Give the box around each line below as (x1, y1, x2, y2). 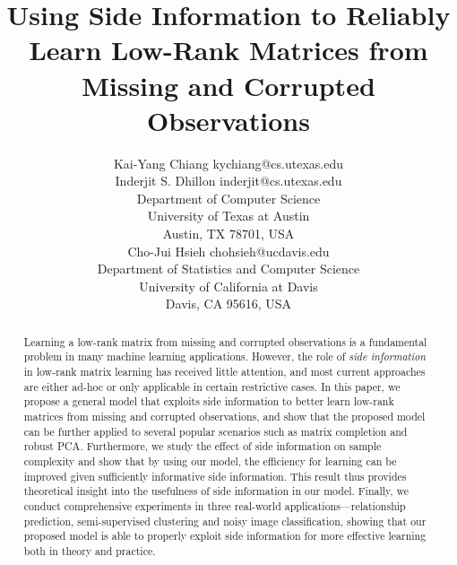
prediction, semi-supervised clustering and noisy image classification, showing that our (23, 513, 427, 528)
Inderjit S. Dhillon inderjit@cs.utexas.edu (115, 171, 342, 190)
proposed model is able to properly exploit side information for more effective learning (23, 528, 427, 543)
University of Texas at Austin (147, 206, 310, 225)
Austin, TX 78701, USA (162, 224, 295, 243)
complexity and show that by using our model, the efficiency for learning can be (23, 454, 397, 469)
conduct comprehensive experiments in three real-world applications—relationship (23, 499, 406, 514)
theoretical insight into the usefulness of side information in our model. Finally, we (23, 483, 410, 499)
